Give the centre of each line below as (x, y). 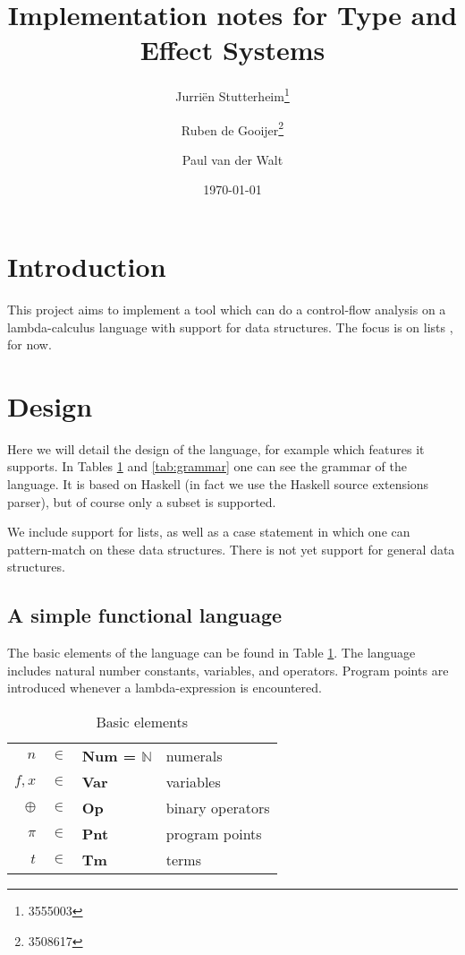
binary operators (218, 807)
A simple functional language (145, 615)
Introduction (87, 266)
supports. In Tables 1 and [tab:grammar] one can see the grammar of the (207, 466)
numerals (194, 755)
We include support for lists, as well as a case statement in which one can (209, 532)
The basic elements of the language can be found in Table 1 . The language (211, 653)
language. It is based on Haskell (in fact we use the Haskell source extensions (218, 484)
